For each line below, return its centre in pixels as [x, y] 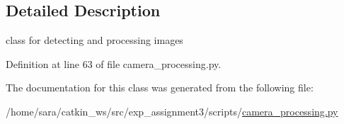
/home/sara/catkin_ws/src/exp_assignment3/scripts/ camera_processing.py [172, 111]
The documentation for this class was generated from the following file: [160, 88]
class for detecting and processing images [94, 40]
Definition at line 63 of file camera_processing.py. [114, 63]
